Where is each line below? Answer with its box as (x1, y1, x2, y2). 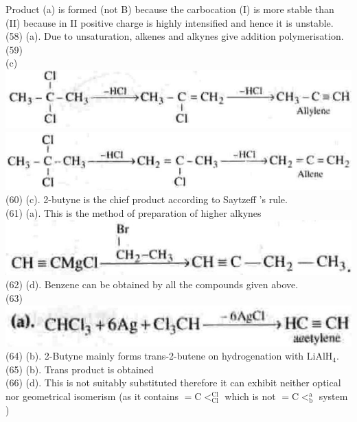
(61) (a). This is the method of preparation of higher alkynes (5, 206, 262, 220)
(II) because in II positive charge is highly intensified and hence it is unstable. (5, 15, 334, 30)
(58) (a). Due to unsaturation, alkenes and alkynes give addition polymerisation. (5, 29, 344, 43)
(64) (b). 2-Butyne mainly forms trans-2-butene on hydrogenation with (5, 349, 304, 363)
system (319, 388, 348, 403)
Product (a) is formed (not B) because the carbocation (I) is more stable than (5, 2, 334, 16)
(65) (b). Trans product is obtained (5, 362, 154, 376)
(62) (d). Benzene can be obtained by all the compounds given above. (5, 277, 299, 292)
